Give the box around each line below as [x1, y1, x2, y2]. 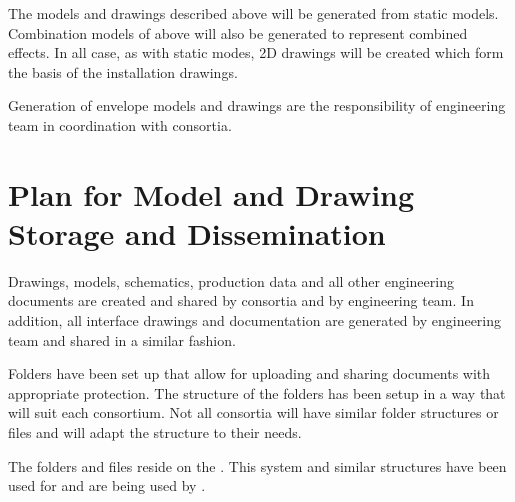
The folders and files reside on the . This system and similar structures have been [8, 455, 507, 476]
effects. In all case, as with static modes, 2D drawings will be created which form [8, 42, 504, 63]
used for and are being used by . [8, 475, 206, 496]
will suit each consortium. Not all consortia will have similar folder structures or [8, 402, 499, 423]
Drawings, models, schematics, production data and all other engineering [8, 270, 454, 291]
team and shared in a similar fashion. [8, 329, 236, 350]
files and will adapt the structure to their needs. [8, 422, 302, 443]
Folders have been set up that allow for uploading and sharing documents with [8, 363, 491, 384]
